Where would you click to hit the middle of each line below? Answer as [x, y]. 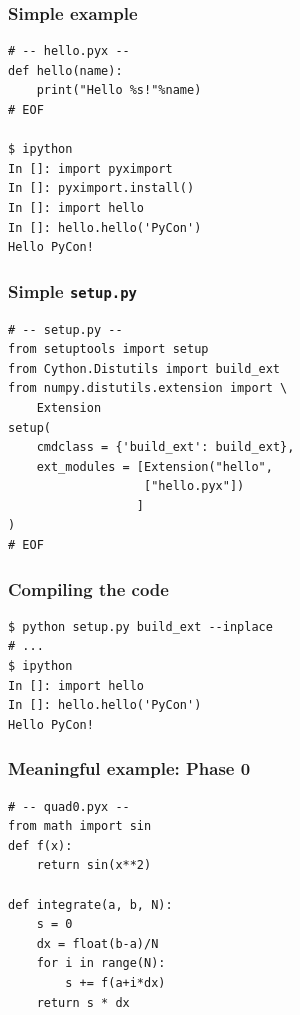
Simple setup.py [72, 290]
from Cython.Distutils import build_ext [144, 368]
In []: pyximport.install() [101, 188]
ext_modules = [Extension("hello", [154, 466]
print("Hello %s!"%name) [119, 90]
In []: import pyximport [90, 168]
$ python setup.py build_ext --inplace [140, 626]
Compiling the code [88, 588]
